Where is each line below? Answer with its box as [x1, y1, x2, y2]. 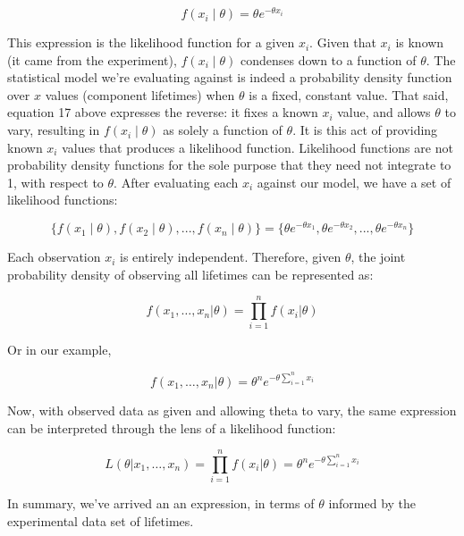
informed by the [328, 494, 417, 513]
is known [395, 33, 444, 52]
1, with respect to [7, 172, 104, 191]
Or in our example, [7, 340, 112, 359]
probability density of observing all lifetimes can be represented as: [7, 264, 374, 283]
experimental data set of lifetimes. [7, 511, 194, 530]
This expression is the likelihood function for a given [7, 33, 295, 52]
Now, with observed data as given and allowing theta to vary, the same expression [7, 401, 457, 420]
